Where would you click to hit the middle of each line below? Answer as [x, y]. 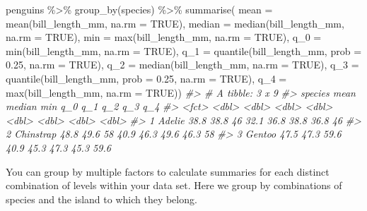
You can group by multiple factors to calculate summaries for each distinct [168, 171]
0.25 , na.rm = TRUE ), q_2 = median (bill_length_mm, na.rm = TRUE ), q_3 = [182, 65]
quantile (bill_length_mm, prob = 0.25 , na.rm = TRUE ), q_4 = [146, 78]
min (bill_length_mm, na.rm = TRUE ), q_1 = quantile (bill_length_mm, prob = [184, 50]
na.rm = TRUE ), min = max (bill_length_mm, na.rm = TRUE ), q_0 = [164, 37]
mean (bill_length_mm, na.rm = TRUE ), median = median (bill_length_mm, [175, 23]
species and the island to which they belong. [101, 199]
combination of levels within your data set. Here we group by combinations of [174, 185]
